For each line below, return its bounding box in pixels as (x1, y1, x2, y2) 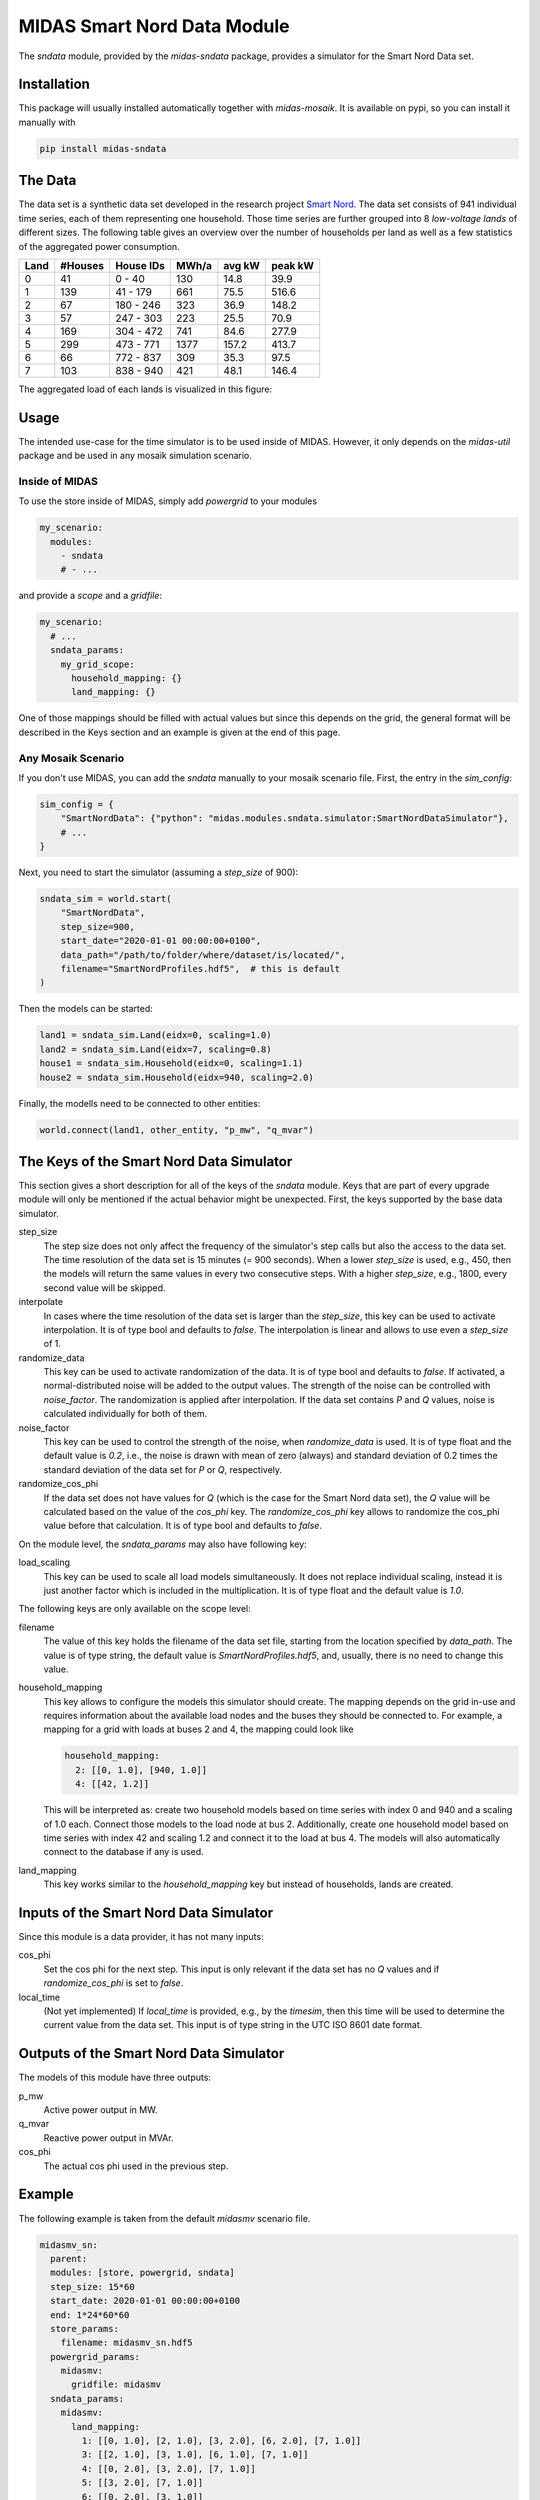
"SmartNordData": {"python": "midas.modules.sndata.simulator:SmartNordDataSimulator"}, (60, 813, 509, 824)
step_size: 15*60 (50, 2281, 135, 2292)
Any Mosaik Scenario (18, 751, 125, 765)
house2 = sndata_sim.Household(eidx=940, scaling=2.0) (39, 1071, 314, 1083)
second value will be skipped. (43, 1281, 166, 1294)
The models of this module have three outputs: (18, 2071, 212, 2084)
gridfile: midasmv (71, 2379, 162, 2390)
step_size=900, (60, 921, 135, 932)
